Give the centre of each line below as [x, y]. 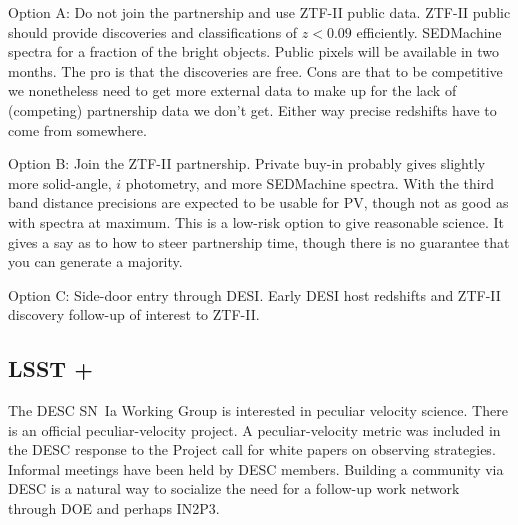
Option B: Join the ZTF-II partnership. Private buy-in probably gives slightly [247, 163]
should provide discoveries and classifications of [153, 31]
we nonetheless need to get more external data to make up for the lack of [232, 90]
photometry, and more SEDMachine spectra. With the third [309, 182]
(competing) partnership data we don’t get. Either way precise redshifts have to [252, 109]
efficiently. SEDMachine [429, 31]
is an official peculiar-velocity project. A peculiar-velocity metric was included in [254, 429]
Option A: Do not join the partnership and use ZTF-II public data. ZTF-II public [259, 12]
